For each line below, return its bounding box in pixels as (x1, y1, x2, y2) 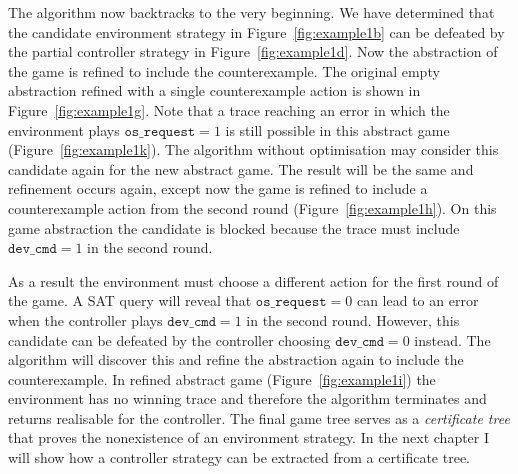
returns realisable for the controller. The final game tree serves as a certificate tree (8, 407, 510, 428)
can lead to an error (356, 290, 479, 311)
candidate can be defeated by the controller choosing (8, 329, 331, 350)
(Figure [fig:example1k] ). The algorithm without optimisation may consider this (8, 139, 499, 160)
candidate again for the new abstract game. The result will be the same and (8, 158, 474, 179)
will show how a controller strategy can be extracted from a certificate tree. (8, 447, 470, 468)
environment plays (8, 119, 120, 140)
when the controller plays (8, 309, 163, 330)
